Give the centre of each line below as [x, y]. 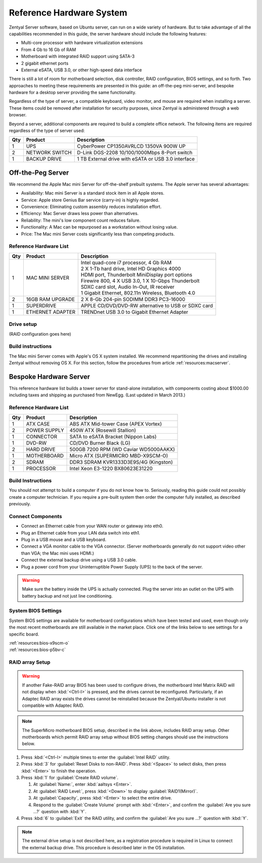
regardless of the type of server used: [47, 130]
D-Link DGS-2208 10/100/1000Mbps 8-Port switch [135, 153]
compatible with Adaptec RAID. [53, 705]
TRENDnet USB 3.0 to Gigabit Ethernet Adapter [135, 312]
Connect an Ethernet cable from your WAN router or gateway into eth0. [92, 526]
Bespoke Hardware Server [49, 377]
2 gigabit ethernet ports [45, 63]
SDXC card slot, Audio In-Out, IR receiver [128, 287]
